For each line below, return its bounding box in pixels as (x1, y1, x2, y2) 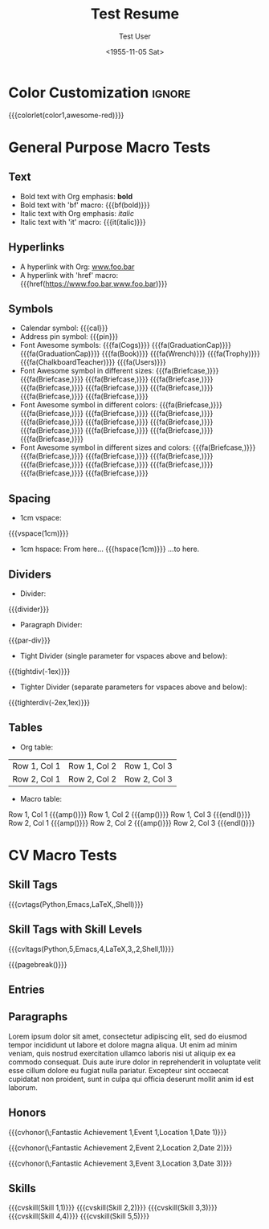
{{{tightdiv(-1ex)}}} (8, 666, 71, 676)
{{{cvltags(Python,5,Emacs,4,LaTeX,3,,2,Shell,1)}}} (8, 944, 174, 953)
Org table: (19, 742, 54, 752)
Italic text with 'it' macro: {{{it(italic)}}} (19, 217, 146, 227)
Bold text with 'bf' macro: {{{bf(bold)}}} (19, 200, 150, 210)
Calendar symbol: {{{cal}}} (19, 323, 108, 333)
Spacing (8, 492, 51, 505)
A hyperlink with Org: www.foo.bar (19, 262, 135, 272)
